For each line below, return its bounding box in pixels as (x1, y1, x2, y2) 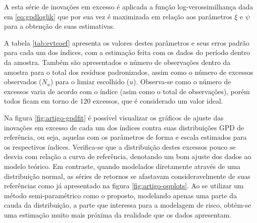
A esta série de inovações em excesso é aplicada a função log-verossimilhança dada (4, 1, 253, 11)
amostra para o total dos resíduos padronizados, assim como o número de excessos (4, 66, 254, 77)
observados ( (4, 76, 42, 87)
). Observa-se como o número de (133, 76, 231, 87)
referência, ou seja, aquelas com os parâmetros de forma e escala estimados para (4, 132, 247, 142)
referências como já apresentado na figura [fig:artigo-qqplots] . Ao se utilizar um (4, 180, 244, 191)
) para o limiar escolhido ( (50, 76, 130, 87)
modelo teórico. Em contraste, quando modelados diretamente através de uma (4, 161, 241, 171)
